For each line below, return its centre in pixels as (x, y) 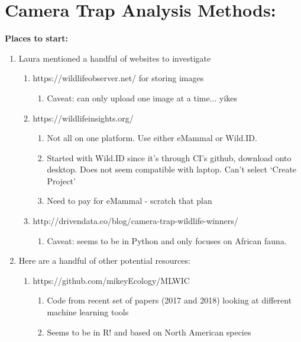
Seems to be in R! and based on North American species (149, 332)
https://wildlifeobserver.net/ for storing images (118, 78)
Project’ (61, 180)
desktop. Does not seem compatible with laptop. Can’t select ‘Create (172, 169)
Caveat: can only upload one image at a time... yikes (142, 98)
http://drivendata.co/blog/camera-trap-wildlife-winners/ (135, 221)
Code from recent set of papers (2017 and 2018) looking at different (169, 300)
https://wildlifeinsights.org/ (83, 118)
